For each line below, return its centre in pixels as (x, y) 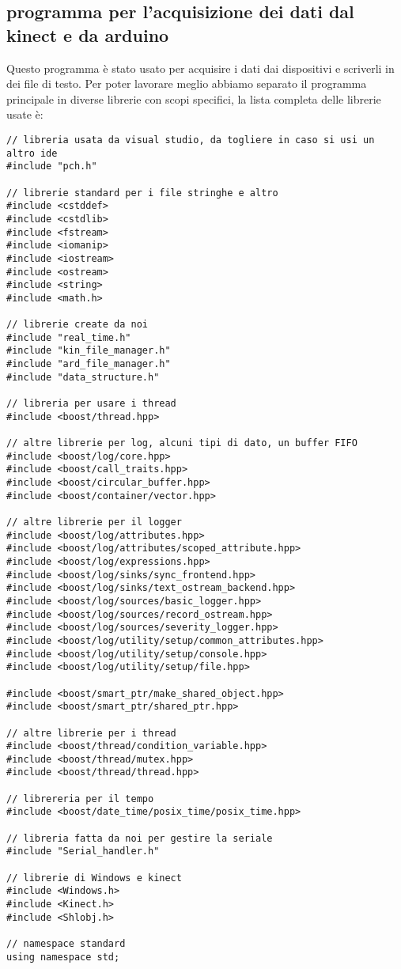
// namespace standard (66, 944)
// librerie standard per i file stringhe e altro (142, 193)
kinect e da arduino (88, 34)
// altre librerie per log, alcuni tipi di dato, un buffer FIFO (182, 443)
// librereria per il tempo (80, 799)
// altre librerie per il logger (94, 522)
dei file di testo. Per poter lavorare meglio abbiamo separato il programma (187, 83)
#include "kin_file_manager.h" (89, 351)
